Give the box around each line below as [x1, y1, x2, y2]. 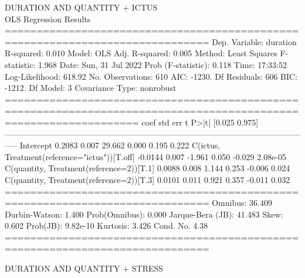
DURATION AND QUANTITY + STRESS [5, 262, 164, 274]
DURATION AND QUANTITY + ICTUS [5, 1, 158, 13]
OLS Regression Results [5, 12, 91, 25]
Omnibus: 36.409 [212, 196, 272, 209]
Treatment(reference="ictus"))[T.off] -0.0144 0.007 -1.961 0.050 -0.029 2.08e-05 [5, 150, 287, 162]
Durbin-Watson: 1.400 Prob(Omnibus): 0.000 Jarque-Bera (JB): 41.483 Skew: [5, 208, 283, 220]
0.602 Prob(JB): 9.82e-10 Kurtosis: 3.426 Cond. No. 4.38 [5, 219, 208, 232]
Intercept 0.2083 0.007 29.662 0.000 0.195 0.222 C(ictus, [19, 139, 221, 151]
